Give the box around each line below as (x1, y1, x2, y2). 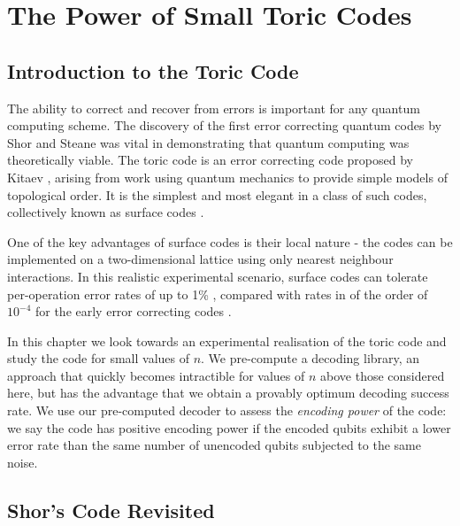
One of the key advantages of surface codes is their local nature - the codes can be (7, 232, 453, 251)
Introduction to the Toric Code (7, 57, 299, 84)
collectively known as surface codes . (7, 203, 204, 221)
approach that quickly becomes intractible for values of (7, 366, 305, 384)
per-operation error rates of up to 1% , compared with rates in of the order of (7, 284, 428, 303)
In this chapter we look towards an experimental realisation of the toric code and (7, 331, 447, 350)
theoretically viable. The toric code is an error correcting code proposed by (7, 151, 413, 169)
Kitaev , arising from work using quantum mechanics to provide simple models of (7, 167, 448, 186)
